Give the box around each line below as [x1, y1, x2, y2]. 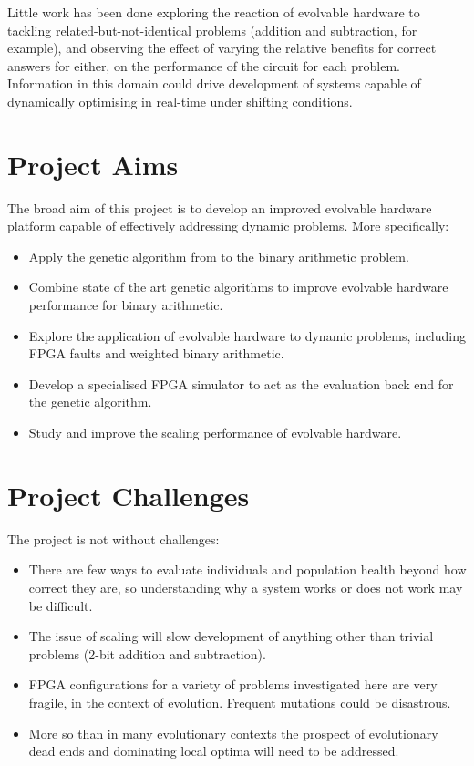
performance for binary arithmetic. [28, 295, 223, 315]
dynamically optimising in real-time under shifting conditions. [7, 91, 353, 110]
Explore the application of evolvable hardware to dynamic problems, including [28, 326, 467, 345]
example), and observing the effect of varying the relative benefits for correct [7, 38, 437, 57]
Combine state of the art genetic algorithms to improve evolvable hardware [28, 277, 448, 296]
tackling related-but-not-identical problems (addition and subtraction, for [7, 20, 417, 39]
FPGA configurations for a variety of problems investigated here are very [28, 675, 438, 694]
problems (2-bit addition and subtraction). [28, 644, 266, 663]
